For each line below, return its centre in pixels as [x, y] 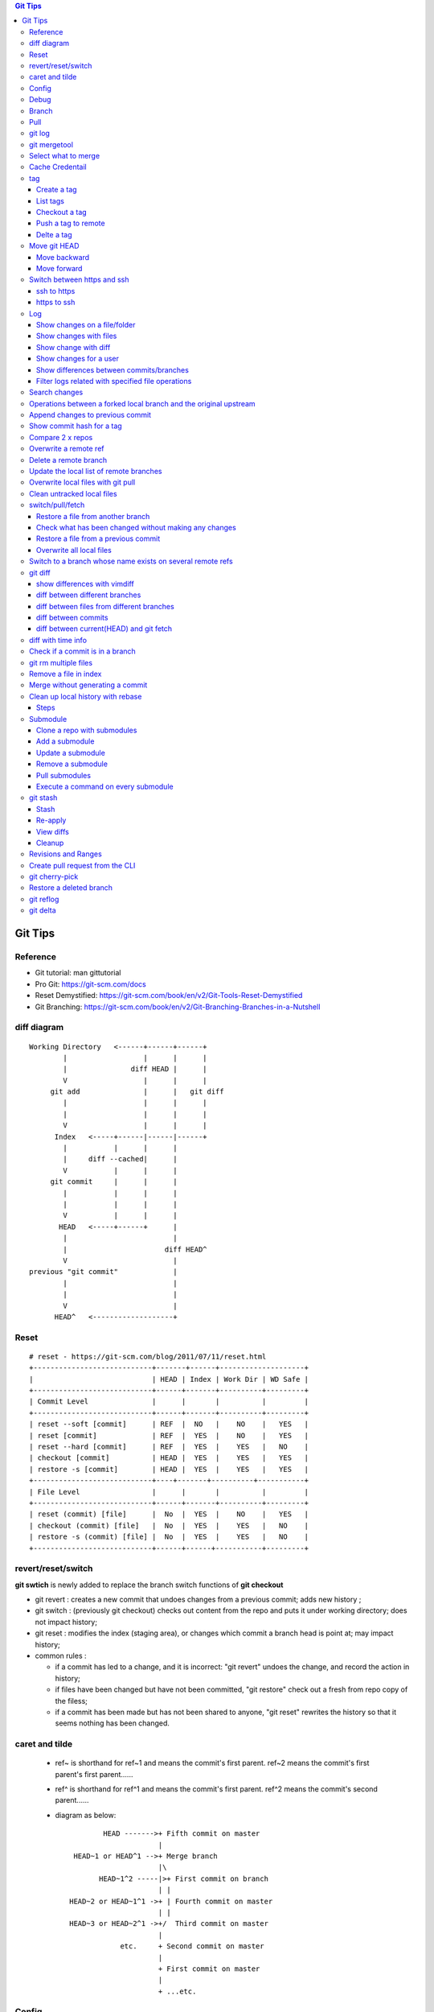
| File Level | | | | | [169, 1492]
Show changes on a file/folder [86, 324]
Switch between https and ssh [79, 280]
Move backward [63, 257]
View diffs [53, 831]
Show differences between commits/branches [113, 369]
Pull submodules [64, 775]
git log [39, 134]
